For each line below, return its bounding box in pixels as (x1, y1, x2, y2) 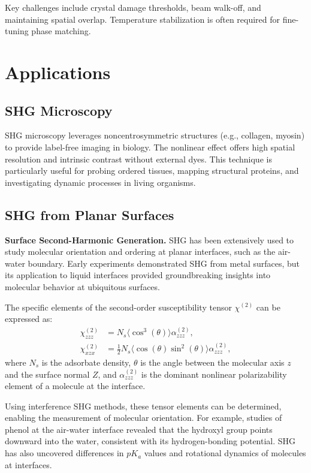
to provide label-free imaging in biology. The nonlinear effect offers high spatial (5, 140, 295, 153)
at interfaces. (5, 458, 52, 471)
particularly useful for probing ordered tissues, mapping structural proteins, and (5, 164, 299, 177)
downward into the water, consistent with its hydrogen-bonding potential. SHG (5, 435, 296, 447)
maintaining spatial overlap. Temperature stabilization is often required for (5, 13, 280, 25)
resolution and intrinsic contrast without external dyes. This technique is (5, 152, 272, 165)
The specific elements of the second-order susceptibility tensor (5, 300, 232, 313)
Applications (5, 59, 111, 84)
